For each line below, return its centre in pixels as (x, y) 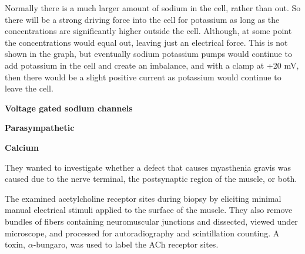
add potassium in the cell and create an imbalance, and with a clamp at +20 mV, (152, 65)
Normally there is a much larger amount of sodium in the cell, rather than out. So (153, 8)
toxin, (15, 244)
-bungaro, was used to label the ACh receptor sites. (126, 244)
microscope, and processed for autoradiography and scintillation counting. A (142, 233)
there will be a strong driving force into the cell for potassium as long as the (142, 19)
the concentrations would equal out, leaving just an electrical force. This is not (146, 42)
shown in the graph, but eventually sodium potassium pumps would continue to (148, 54)
